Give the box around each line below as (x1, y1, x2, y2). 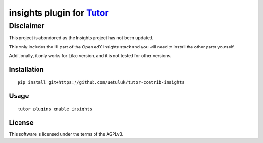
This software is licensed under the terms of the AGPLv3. (9, 131, 124, 137)
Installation (9, 65, 44, 74)
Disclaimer (9, 21, 45, 30)
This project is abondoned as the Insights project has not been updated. (9, 35, 153, 41)
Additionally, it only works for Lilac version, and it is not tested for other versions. (9, 53, 171, 59)
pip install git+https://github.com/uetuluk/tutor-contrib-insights (18, 79, 185, 85)
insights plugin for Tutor (9, 7, 109, 18)
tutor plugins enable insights (18, 106, 93, 111)
